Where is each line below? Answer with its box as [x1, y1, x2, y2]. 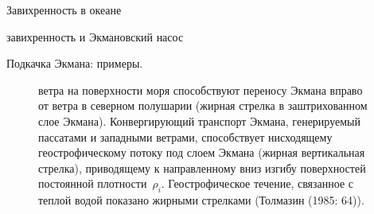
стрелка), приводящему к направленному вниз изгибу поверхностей [38, 159, 366, 176]
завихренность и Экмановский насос [6, 28, 184, 45]
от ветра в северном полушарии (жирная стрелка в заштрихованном [38, 97, 368, 114]
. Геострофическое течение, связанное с [161, 175, 354, 192]
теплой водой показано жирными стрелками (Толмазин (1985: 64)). [38, 192, 364, 208]
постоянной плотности [38, 175, 147, 192]
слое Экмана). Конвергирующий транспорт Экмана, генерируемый [38, 112, 360, 129]
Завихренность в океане [6, 2, 122, 18]
